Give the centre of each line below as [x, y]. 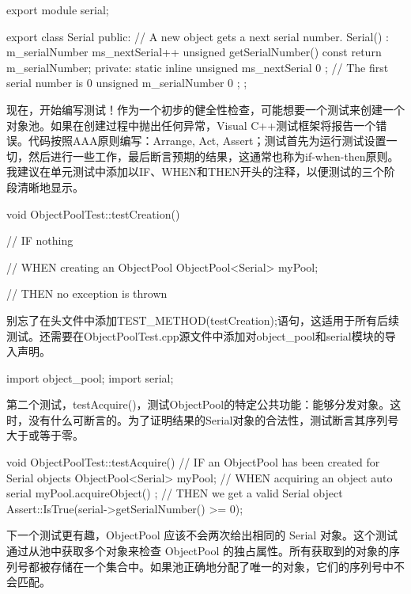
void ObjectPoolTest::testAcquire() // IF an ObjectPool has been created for [193, 462]
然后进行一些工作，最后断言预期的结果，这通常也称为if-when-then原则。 [213, 156]
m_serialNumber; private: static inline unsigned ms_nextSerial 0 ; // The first [198, 67]
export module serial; [58, 10]
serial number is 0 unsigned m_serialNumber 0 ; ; [127, 83]
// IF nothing [40, 240]
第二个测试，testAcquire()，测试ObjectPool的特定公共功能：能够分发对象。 [198, 404]
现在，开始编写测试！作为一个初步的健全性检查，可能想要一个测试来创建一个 [205, 109]
